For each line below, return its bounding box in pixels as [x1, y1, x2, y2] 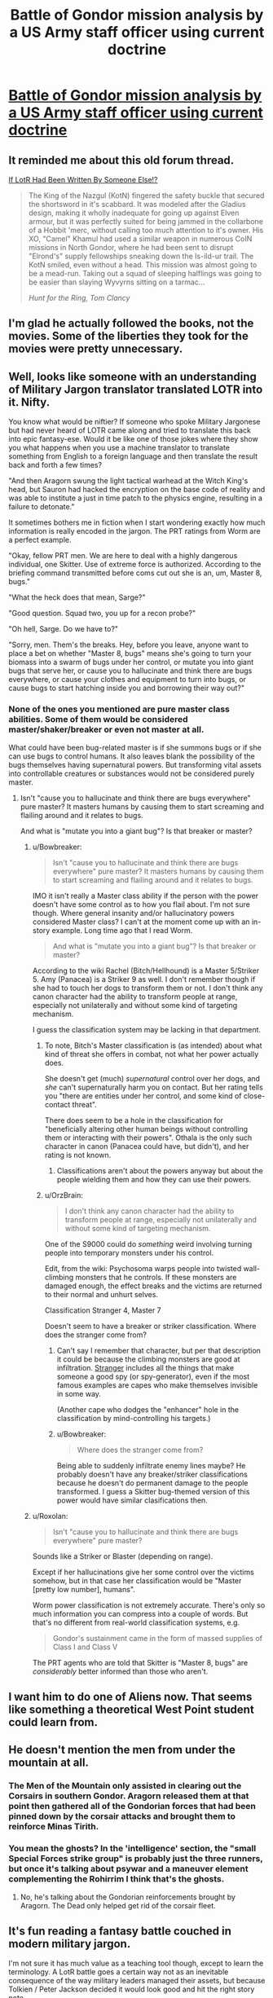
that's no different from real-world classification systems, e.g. [32, 1617, 240, 1627]
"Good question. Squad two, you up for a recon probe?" [8, 609, 196, 618]
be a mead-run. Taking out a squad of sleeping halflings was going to [28, 269, 262, 278]
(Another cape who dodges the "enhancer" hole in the [56, 1404, 239, 1415]
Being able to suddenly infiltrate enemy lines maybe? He [56, 1460, 246, 1470]
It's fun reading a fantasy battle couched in [8, 1924, 232, 1938]
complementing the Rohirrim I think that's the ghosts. [8, 1873, 225, 1885]
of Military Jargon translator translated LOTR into [8, 382, 263, 396]
